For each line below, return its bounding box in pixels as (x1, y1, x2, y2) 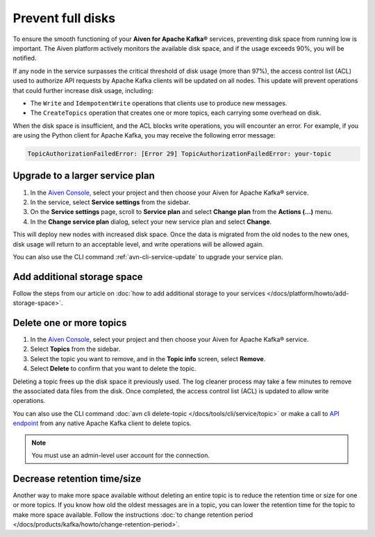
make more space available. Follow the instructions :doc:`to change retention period (12, 511, 253, 519)
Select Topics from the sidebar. (30, 345, 121, 354)
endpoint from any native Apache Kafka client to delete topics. (12, 419, 192, 427)
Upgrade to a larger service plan (12, 170, 156, 182)
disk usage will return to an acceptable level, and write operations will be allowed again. (12, 240, 264, 248)
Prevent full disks (12, 10, 116, 26)
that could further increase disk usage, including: (12, 86, 153, 94)
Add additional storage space (12, 271, 143, 283)
